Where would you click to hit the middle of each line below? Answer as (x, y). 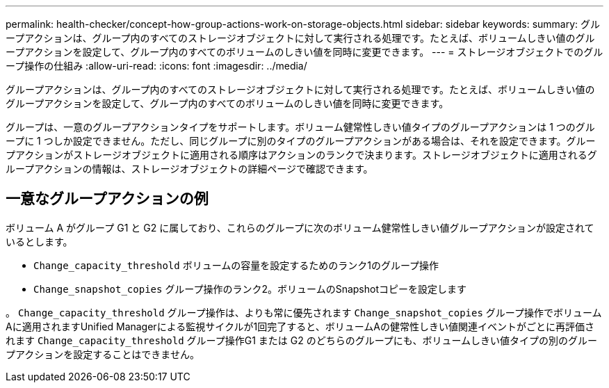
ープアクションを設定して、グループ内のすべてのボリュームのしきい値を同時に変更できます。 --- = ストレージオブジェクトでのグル (304, 52)
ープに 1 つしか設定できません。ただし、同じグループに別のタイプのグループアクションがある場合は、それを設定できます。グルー (301, 141)
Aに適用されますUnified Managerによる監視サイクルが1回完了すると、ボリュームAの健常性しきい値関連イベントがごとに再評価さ (300, 326)
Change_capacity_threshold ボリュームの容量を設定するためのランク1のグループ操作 (236, 265)
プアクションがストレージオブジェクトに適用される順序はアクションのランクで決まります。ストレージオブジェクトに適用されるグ (301, 155)
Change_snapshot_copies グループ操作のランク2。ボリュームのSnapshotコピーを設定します (250, 289)
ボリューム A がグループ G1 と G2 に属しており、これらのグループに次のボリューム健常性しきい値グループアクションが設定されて (300, 227)
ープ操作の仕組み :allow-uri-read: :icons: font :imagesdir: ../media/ (156, 66)
